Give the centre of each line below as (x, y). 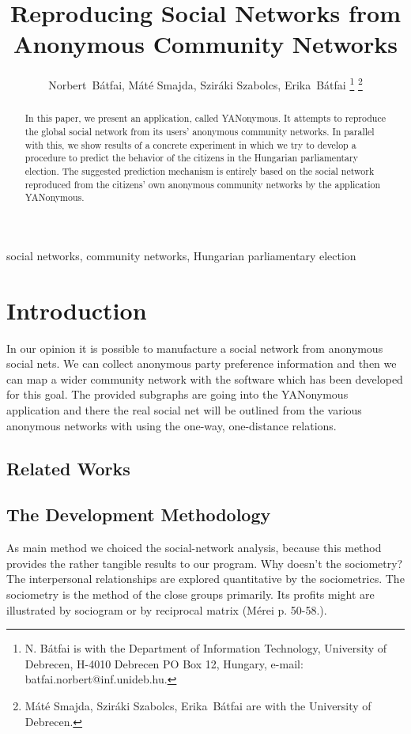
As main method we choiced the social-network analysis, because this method (194, 548)
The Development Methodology (139, 515)
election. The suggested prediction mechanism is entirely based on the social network (200, 170)
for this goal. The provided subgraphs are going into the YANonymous (177, 394)
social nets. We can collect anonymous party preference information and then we (202, 363)
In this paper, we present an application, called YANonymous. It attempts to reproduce (205, 118)
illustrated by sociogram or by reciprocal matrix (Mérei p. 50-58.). (167, 609)
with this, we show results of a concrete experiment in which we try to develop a (190, 144)
